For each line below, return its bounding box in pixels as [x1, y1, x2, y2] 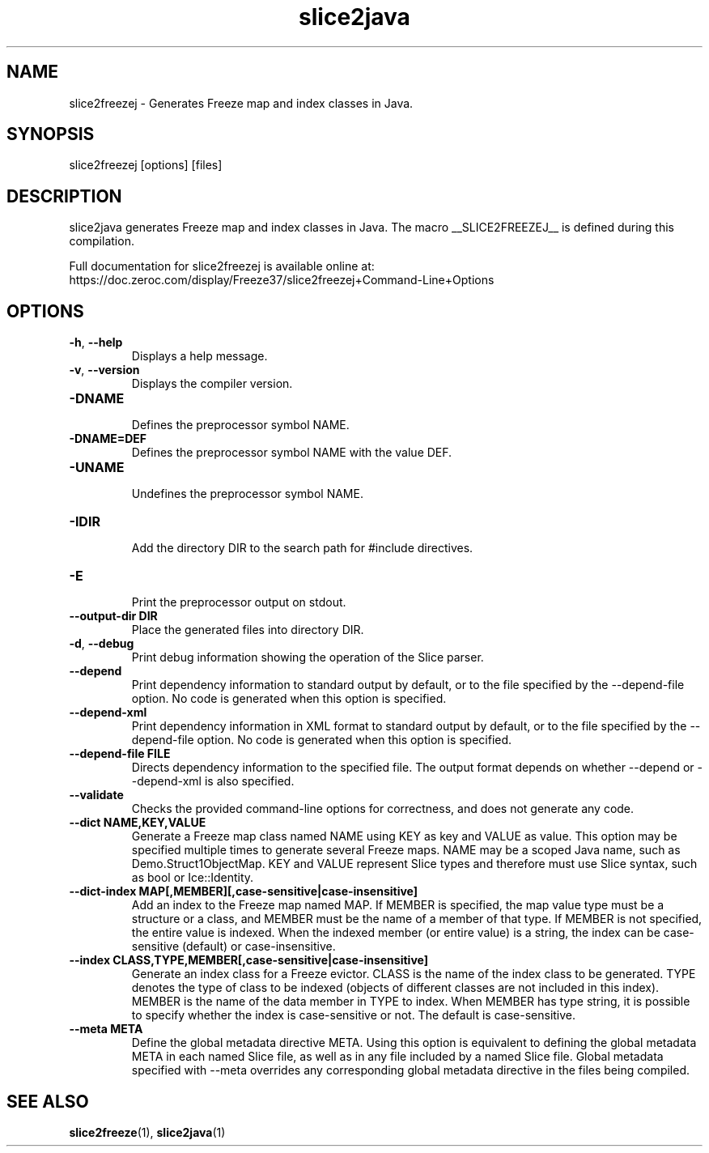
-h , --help [69, 335, 123, 350]
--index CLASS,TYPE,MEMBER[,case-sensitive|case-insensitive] [69, 953, 428, 968]
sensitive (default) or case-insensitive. [131, 939, 336, 954]
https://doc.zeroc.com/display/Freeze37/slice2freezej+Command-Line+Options [69, 273, 495, 287]
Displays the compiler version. [131, 377, 293, 391]
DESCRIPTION [6, 185, 122, 206]
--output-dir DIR [69, 609, 158, 623]
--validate [69, 788, 124, 802]
